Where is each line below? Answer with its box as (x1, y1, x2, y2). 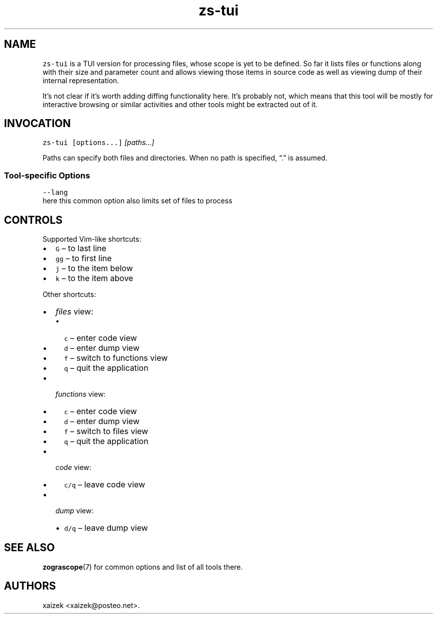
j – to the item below (55, 263, 133, 274)
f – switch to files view (64, 426, 148, 437)
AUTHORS (4, 580, 56, 593)
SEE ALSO (4, 541, 55, 554)
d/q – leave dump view (64, 523, 148, 533)
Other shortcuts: (42, 290, 96, 299)
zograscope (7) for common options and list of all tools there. (42, 562, 243, 571)
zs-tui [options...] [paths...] (42, 138, 155, 147)
